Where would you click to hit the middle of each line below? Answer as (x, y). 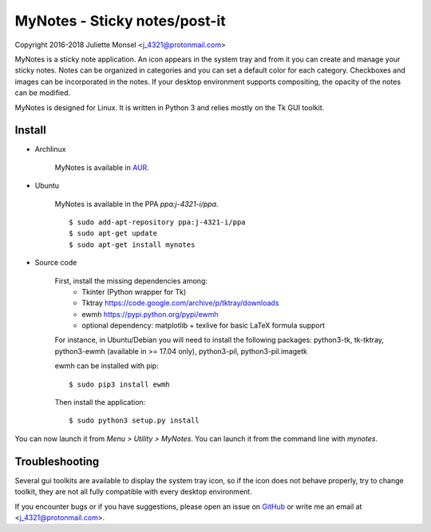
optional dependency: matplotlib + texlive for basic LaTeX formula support (203, 326)
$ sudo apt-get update (113, 233)
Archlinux (50, 149)
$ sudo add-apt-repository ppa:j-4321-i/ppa (158, 222)
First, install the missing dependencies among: (131, 280)
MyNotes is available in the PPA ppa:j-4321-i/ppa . (136, 204)
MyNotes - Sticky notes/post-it (121, 21)
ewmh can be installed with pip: (107, 366)
